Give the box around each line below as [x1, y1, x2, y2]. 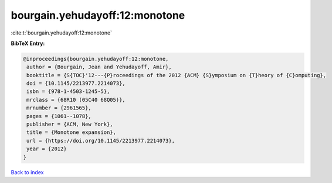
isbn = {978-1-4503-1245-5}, [26, 88, 110, 95]
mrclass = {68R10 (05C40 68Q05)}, [26, 96, 126, 103]
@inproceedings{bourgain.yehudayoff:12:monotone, [23, 56, 169, 62]
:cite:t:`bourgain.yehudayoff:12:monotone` [11, 29, 113, 36]
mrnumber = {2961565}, [26, 105, 92, 111]
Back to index [11, 168, 44, 175]
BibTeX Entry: [11, 40, 45, 47]
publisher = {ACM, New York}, [26, 121, 114, 128]
